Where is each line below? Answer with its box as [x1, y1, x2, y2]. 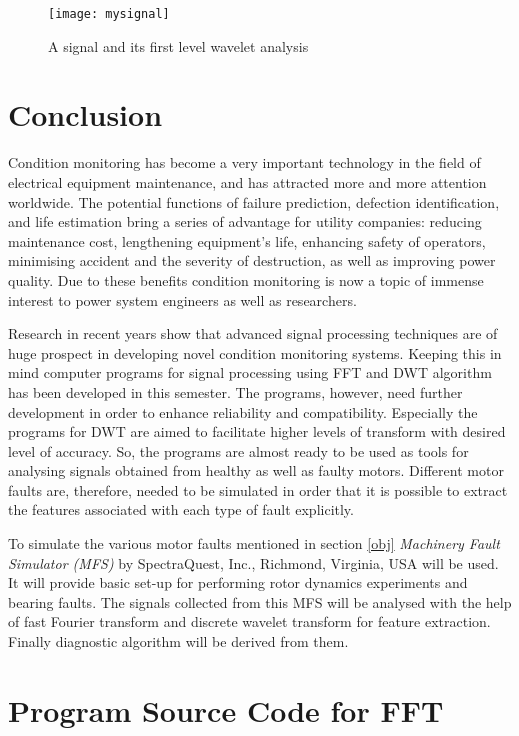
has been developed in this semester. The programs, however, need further [8, 381, 463, 402]
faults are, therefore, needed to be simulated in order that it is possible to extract [8, 479, 508, 500]
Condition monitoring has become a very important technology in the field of [8, 152, 481, 173]
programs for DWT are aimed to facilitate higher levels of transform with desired [8, 421, 506, 442]
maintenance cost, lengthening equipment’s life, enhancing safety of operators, [8, 230, 486, 251]
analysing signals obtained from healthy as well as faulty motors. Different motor [8, 460, 504, 481]
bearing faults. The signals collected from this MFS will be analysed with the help [8, 591, 512, 612]
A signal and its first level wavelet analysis [48, 35, 309, 56]
